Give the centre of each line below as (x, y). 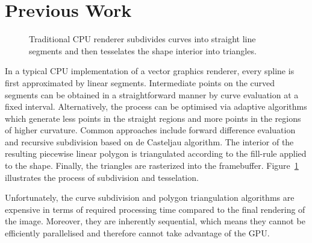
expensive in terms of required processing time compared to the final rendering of (155, 209)
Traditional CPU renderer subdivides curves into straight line (142, 39)
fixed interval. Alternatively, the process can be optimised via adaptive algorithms (156, 106)
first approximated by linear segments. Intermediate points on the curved (140, 82)
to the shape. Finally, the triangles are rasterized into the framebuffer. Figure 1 (152, 166)
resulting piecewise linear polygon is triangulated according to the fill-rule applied (156, 153)
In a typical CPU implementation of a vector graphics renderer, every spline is (150, 71)
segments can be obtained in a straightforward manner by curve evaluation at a (152, 94)
